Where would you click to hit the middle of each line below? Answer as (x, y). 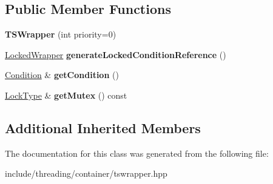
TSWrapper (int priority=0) (61, 34)
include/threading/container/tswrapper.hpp (86, 173)
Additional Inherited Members (103, 127)
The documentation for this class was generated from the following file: (137, 153)
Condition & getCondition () (62, 75)
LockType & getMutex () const (66, 95)
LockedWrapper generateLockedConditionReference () (116, 54)
